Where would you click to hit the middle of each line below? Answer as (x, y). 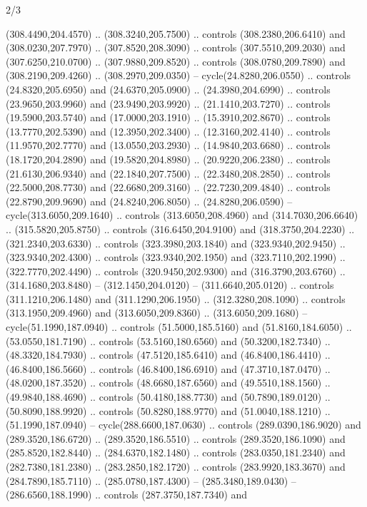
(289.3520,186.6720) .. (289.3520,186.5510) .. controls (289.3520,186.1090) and (176, 438)
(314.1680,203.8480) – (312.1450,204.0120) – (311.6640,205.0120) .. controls (170, 285)
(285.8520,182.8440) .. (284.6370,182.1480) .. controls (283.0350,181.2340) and (176, 452)
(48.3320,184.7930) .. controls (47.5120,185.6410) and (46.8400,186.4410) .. (168, 355)
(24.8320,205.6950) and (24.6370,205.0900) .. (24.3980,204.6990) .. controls (168, 89)
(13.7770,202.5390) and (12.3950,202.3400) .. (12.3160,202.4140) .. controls (168, 131)
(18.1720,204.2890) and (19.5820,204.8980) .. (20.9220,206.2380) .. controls (168, 159)
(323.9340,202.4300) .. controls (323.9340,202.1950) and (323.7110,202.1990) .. (176, 257)
